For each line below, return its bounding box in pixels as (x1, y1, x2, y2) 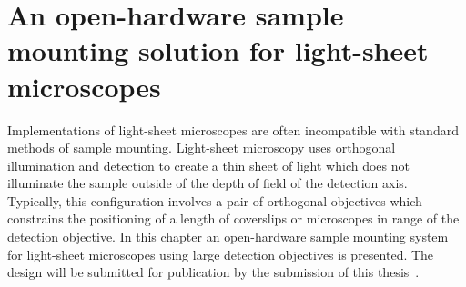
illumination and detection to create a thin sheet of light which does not (7, 155, 410, 174)
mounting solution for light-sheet (7, 32, 429, 69)
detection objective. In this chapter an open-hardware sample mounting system (7, 227, 449, 246)
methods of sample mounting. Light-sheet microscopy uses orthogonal (7, 138, 396, 157)
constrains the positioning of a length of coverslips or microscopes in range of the (7, 209, 460, 228)
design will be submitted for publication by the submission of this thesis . (7, 262, 420, 282)
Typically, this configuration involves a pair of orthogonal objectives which (7, 191, 422, 210)
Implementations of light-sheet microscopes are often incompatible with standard (7, 120, 459, 139)
